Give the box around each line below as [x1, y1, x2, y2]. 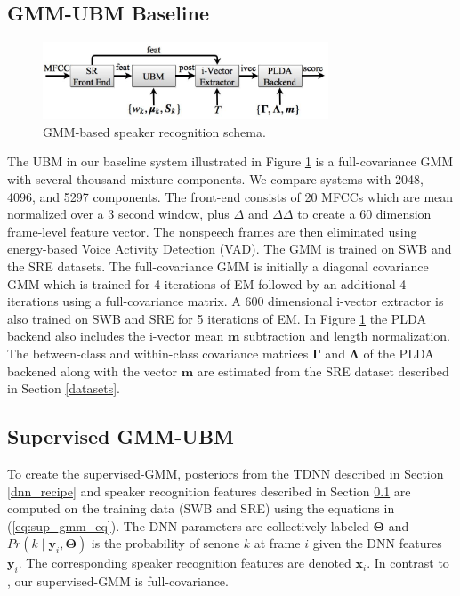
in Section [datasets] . [7, 379, 120, 398]
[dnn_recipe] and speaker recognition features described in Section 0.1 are [7, 481, 411, 500]
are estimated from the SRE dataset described [197, 361, 449, 380]
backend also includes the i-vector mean [7, 326, 224, 345]
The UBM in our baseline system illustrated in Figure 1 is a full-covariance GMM [7, 152, 454, 171]
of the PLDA [363, 344, 434, 363]
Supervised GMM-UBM [7, 423, 235, 450]
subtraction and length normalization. [243, 326, 450, 345]
